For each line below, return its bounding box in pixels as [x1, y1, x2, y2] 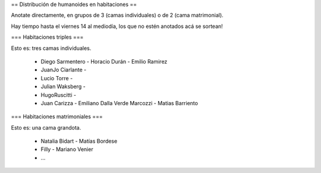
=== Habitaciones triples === [11, 33, 84, 41]
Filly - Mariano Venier [40, 146, 93, 153]
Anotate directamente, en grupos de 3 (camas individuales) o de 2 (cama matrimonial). [11, 12, 224, 19]
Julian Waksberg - [40, 83, 86, 90]
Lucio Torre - [40, 74, 73, 81]
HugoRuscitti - [40, 91, 77, 98]
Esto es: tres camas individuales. [11, 45, 92, 52]
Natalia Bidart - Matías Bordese [40, 137, 118, 145]
